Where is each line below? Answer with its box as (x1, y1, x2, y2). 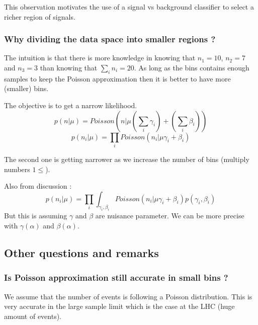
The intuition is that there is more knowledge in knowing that (4, 52, 196, 63)
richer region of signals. (4, 11, 75, 22)
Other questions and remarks (4, 245, 159, 261)
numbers (4, 164, 30, 174)
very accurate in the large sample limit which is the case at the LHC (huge (4, 301, 235, 311)
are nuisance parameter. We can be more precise (95, 210, 244, 221)
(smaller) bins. (4, 83, 49, 94)
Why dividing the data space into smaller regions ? (4, 33, 216, 45)
